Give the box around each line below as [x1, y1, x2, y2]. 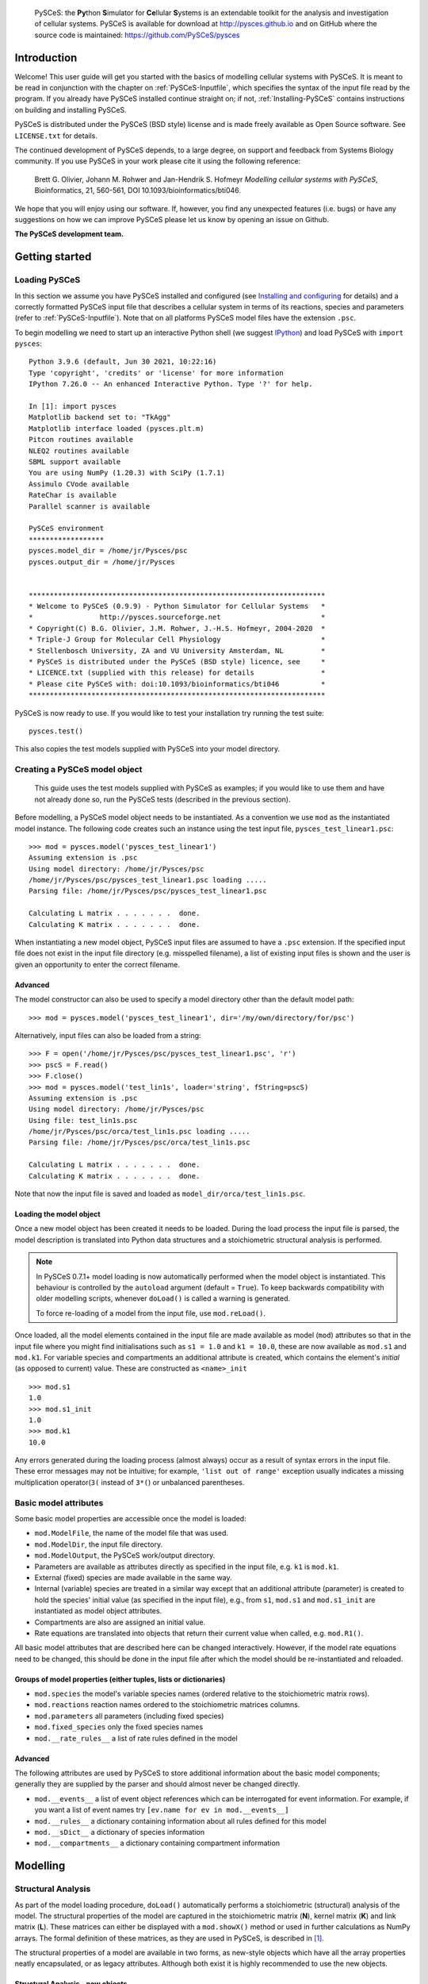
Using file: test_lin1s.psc [29, 1116, 138, 1125]
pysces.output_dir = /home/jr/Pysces [29, 557, 176, 567]
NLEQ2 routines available [29, 446, 130, 456]
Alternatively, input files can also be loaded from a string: [14, 1030, 201, 1040]
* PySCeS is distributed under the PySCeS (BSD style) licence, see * [29, 657, 326, 667]
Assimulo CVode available [29, 479, 130, 488]
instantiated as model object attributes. [34, 1606, 162, 1616]
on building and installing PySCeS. [14, 105, 127, 114]
